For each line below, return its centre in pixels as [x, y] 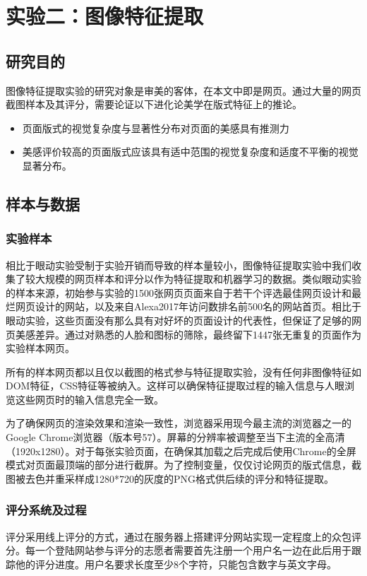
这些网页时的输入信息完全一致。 [89, 399]
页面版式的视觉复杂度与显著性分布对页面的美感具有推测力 [156, 128]
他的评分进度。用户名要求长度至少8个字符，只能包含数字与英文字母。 [176, 564]
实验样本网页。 [40, 348]
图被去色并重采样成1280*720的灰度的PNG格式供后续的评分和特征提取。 [170, 478]
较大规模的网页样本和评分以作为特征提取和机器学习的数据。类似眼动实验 [193, 279]
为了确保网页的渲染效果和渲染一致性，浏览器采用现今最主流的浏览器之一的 [179, 423]
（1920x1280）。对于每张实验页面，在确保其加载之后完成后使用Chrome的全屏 [181, 451]
